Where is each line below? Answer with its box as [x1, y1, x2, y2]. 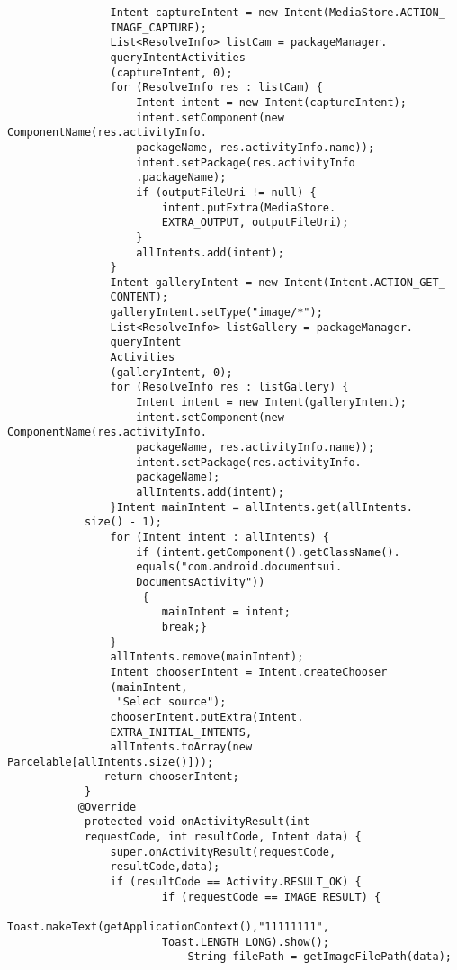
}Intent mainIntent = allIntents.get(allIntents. [110, 500, 414, 514]
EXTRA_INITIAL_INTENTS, [110, 725, 253, 739]
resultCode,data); [110, 860, 220, 874]
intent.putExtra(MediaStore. [161, 201, 336, 214]
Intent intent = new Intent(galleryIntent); [136, 396, 407, 409]
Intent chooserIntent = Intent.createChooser [110, 665, 388, 678]
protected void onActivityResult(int [84, 815, 310, 829]
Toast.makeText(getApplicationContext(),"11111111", [7, 921, 329, 934]
